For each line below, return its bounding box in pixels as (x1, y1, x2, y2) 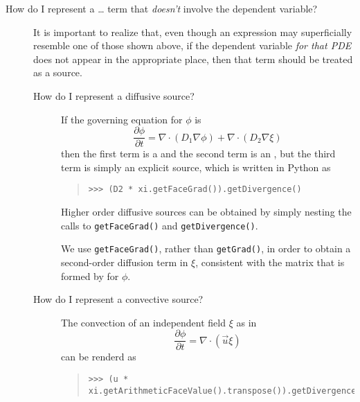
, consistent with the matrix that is (195, 254, 345, 269)
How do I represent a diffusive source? (33, 88, 195, 103)
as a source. (33, 65, 82, 80)
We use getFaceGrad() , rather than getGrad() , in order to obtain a (61, 241, 351, 256)
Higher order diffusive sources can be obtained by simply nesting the (61, 204, 352, 219)
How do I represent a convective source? (33, 292, 204, 306)
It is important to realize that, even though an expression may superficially (33, 24, 352, 39)
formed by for (61, 268, 119, 283)
